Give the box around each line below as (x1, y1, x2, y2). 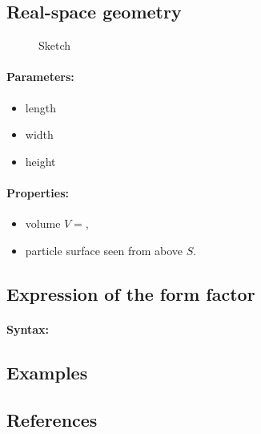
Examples (6, 359, 88, 384)
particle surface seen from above (25, 241, 183, 258)
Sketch (38, 37, 71, 54)
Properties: (6, 184, 70, 201)
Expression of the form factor (6, 281, 255, 306)
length (25, 99, 56, 116)
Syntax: (6, 320, 49, 337)
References (6, 407, 98, 432)
